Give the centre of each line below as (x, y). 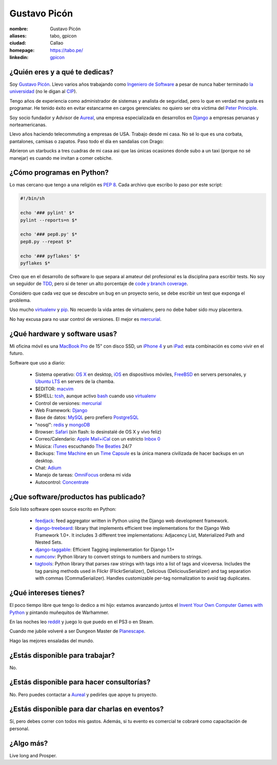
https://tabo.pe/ (66, 50)
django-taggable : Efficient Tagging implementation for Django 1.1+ (105, 549)
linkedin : (19, 58)
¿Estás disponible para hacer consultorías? (80, 682)
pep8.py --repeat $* (46, 242)
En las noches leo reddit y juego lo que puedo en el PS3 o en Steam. (82, 622)
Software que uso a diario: (37, 362)
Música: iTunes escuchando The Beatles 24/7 (83, 446)
